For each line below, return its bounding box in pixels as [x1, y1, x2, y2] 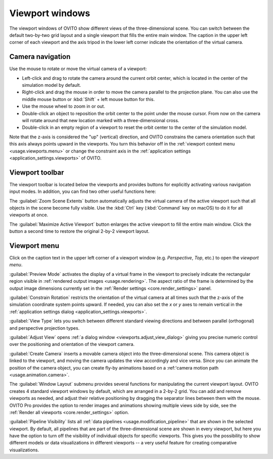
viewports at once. [9, 212, 49, 218]
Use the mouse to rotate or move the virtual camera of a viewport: [9, 66, 147, 72]
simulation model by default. [22, 82, 81, 88]
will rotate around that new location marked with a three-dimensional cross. [22, 117, 179, 123]
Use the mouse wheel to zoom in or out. [22, 104, 106, 110]
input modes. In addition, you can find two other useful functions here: [9, 188, 156, 194]
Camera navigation [9, 53, 71, 61]
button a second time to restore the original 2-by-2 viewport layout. [9, 228, 150, 234]
